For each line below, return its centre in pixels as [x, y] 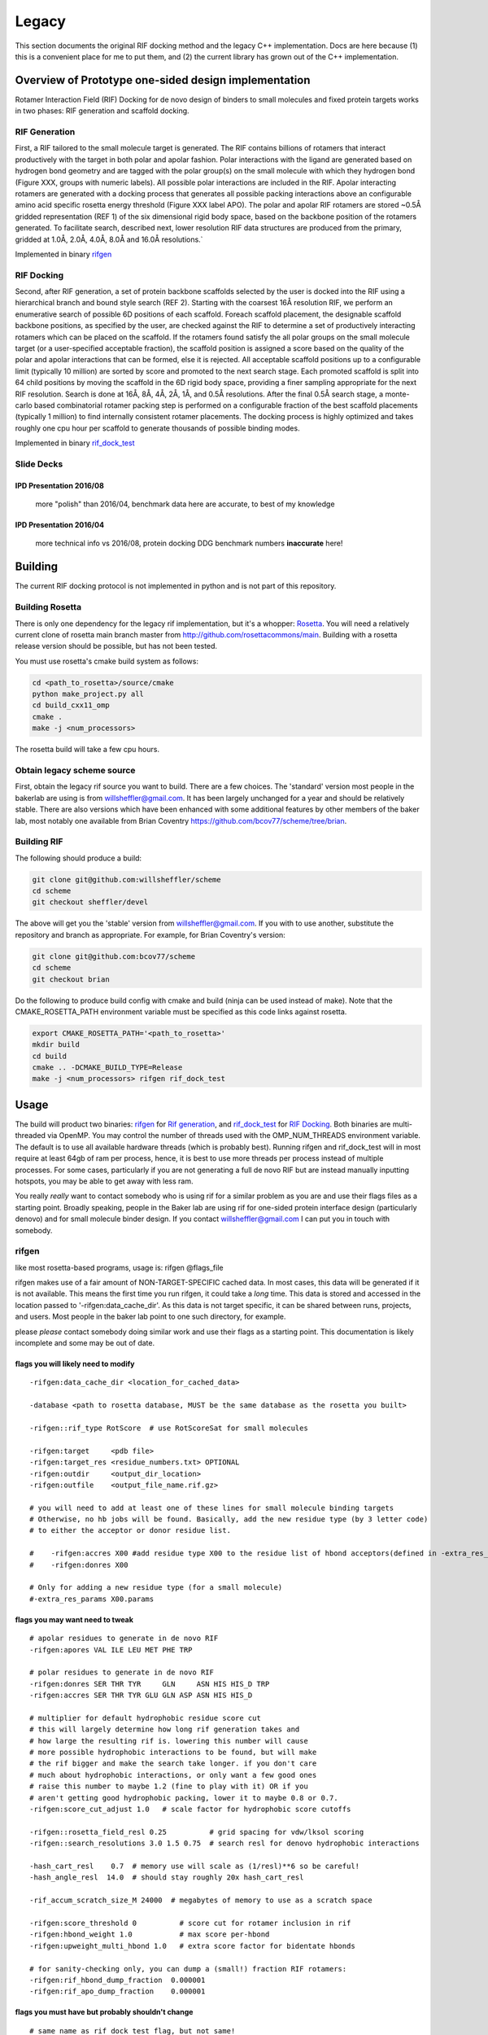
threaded [30, 1136]
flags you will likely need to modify [75, 1363]
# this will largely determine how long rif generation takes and [165, 1729]
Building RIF [39, 842]
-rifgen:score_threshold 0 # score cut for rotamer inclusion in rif [190, 1923]
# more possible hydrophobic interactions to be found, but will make [173, 1753]
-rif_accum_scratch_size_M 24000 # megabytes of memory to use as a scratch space [201, 1900]
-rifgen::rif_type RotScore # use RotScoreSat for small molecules [169, 1428]
